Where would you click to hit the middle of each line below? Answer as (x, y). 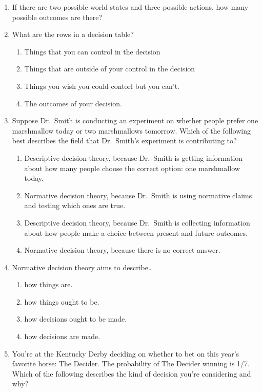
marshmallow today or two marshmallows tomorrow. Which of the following (131, 130)
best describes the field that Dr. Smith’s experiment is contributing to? (124, 141)
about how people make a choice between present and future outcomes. (136, 232)
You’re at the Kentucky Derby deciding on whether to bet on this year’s (126, 353)
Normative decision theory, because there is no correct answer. (122, 250)
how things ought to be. (62, 301)
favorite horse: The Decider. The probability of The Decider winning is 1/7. (131, 363)
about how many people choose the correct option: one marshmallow (132, 168)
